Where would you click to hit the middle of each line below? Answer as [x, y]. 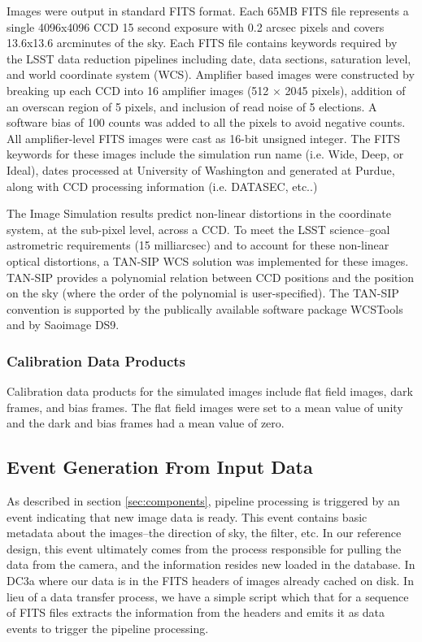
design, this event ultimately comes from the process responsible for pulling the [204, 548]
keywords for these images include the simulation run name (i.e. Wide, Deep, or [205, 154]
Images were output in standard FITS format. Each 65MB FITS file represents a [208, 11]
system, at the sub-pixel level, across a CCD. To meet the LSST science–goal [198, 229]
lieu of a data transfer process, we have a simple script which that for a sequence [208, 596]
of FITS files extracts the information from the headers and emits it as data [196, 612]
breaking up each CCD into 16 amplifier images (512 [138, 90]
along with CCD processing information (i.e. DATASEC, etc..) [162, 186]
